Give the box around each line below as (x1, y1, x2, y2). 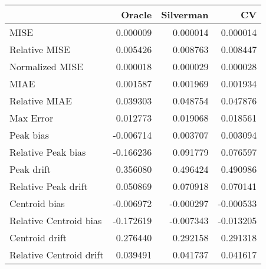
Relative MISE (9, 42, 70, 56)
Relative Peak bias (9, 145, 86, 159)
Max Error (9, 111, 54, 124)
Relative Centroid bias (9, 214, 102, 227)
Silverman (161, 8, 209, 21)
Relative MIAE (9, 94, 72, 107)
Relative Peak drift (9, 179, 88, 193)
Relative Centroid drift (9, 248, 104, 261)
